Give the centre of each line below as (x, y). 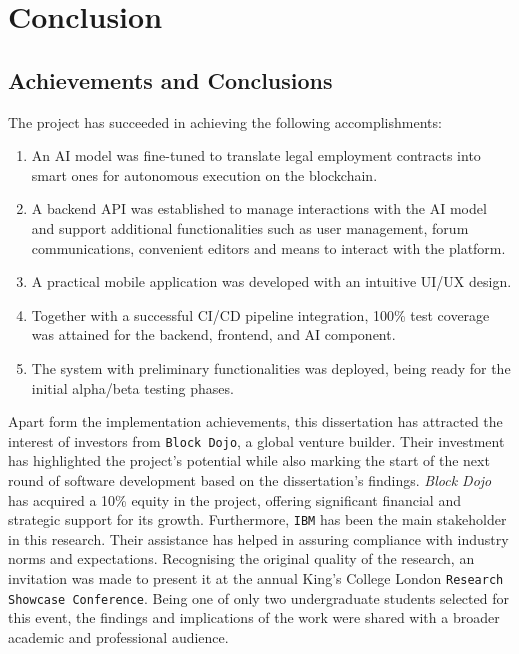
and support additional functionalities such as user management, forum (250, 227)
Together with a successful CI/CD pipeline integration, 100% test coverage (260, 314)
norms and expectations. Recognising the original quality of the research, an (241, 558)
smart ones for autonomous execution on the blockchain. (204, 174)
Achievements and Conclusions (170, 79)
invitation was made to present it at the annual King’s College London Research (256, 577)
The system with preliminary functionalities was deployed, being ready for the (271, 367)
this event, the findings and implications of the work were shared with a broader (254, 617)
